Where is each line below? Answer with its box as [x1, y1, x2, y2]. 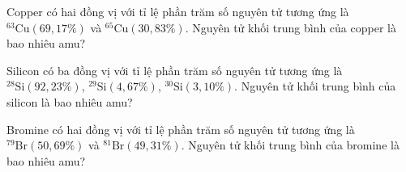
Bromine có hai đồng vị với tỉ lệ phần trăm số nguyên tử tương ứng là [6, 120, 355, 137]
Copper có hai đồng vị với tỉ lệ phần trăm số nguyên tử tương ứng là [6, 3, 349, 19]
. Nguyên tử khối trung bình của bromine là [181, 136, 400, 153]
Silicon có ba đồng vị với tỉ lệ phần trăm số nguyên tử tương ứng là [6, 61, 343, 78]
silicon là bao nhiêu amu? [6, 93, 133, 110]
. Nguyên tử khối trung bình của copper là [185, 19, 396, 36]
